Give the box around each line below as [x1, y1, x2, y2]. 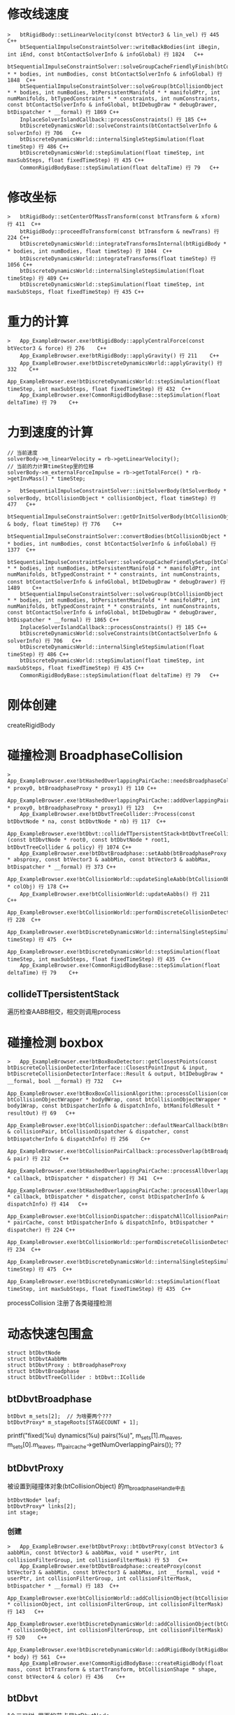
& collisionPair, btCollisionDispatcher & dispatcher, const [7, 1128, 190, 1136]
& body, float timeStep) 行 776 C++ [7, 521, 122, 528]
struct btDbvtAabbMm [7, 1355, 68, 1363]
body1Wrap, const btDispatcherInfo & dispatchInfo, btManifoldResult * [7, 1103, 220, 1110]
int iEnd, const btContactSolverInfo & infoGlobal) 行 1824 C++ [7, 50, 204, 58]
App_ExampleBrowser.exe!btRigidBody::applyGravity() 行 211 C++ [20, 352, 220, 359]
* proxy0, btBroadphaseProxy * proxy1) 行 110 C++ [7, 784, 157, 791]
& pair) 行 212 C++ [7, 1155, 69, 1162]
